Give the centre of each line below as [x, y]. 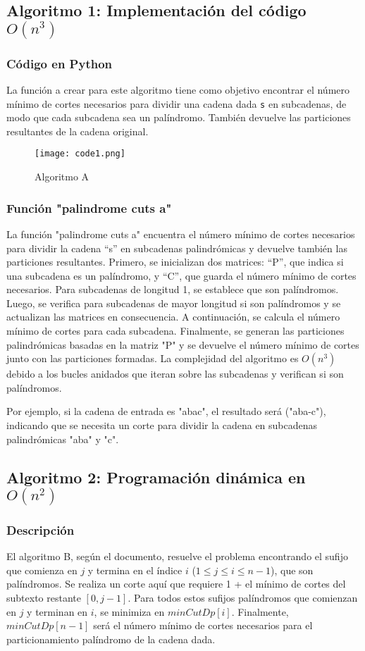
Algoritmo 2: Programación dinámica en [156, 477]
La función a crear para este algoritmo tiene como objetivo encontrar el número [178, 89]
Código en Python [60, 63]
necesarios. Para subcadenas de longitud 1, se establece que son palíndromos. [173, 289]
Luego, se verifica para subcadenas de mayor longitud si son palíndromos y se [174, 303]
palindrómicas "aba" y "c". [63, 439]
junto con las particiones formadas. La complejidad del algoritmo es [153, 358]
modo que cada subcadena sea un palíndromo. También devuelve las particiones [179, 117]
